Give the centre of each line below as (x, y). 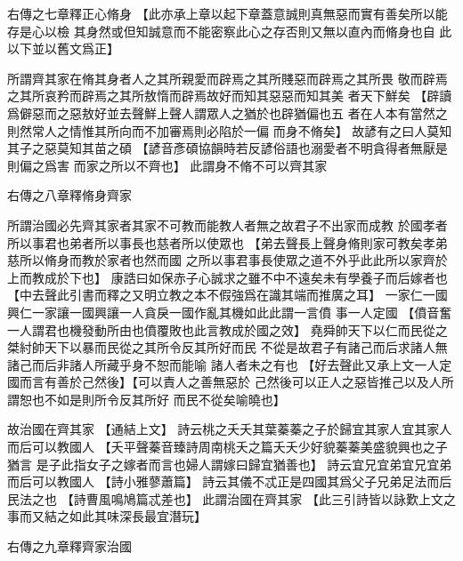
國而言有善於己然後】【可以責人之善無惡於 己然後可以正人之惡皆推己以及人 (224, 382)
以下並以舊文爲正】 (63, 48)
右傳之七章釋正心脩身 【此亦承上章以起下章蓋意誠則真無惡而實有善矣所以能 (227, 13)
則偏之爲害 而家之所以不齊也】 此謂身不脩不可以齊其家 (167, 165)
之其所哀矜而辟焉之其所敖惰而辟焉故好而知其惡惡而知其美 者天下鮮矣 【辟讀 (230, 96)
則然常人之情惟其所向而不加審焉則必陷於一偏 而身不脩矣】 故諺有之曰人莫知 (230, 130)
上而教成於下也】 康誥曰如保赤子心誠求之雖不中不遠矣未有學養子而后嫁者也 (227, 277)
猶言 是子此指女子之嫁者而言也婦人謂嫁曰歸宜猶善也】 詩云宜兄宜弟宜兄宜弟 (230, 464)
